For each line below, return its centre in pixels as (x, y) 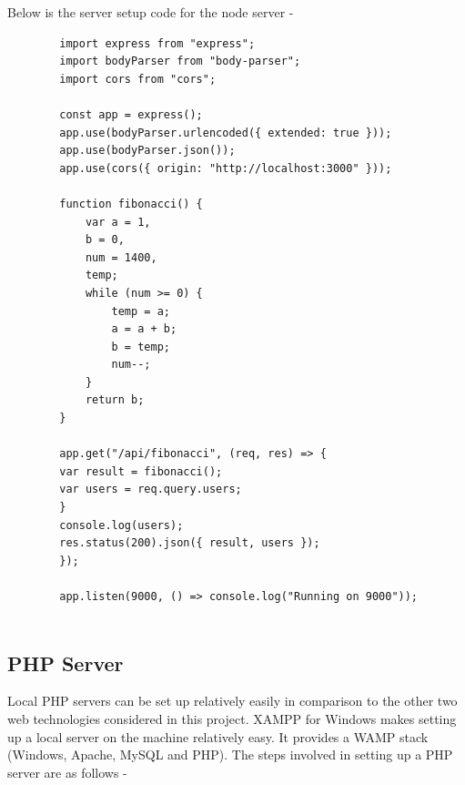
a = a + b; (144, 329)
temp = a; (141, 311)
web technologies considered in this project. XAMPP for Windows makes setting (232, 718)
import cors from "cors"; (138, 79)
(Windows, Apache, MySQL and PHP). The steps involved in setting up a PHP (230, 754)
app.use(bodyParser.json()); (147, 151)
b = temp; (141, 347)
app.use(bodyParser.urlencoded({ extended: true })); (226, 133)
